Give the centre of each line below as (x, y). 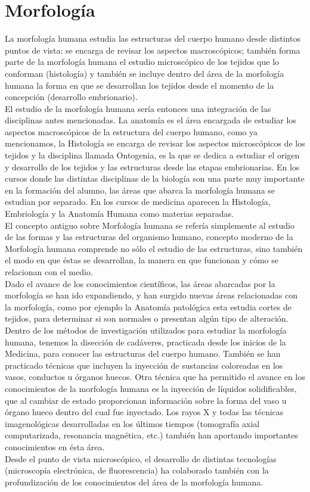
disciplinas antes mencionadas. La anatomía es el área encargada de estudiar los (151, 120)
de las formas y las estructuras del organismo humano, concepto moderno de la (149, 237)
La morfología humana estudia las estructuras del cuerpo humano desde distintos (153, 38)
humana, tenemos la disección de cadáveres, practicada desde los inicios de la (145, 342)
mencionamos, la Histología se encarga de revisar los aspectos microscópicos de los (155, 143)
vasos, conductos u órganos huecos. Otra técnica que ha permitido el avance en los (155, 377)
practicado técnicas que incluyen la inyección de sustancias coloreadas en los (144, 365)
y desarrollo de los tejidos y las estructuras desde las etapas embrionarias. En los (152, 166)
